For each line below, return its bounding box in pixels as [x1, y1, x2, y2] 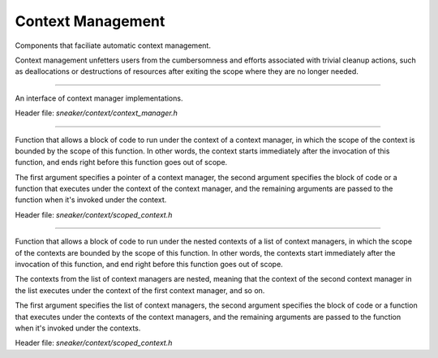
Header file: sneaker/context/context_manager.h [15, 108, 178, 118]
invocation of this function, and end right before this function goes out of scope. [15, 260, 283, 270]
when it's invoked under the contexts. [15, 323, 141, 333]
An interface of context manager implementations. [15, 93, 183, 103]
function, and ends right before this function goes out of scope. [15, 157, 228, 167]
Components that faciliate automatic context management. [15, 41, 211, 50]
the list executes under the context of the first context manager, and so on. [15, 285, 265, 295]
